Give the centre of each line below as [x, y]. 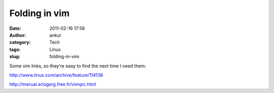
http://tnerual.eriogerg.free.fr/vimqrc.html [53, 84]
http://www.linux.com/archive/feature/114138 [56, 75]
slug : [15, 57]
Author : [18, 35]
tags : [15, 49]
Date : [15, 28]
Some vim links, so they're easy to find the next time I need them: [78, 66]
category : [20, 42]
